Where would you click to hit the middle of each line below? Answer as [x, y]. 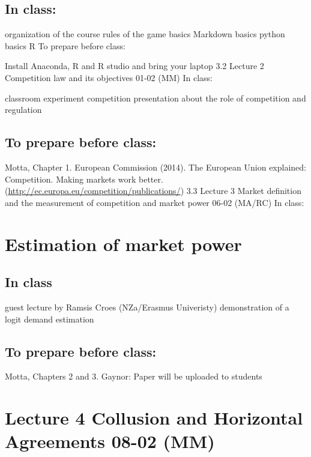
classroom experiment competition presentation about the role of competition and [155, 98]
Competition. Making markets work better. [84, 179]
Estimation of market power [123, 244]
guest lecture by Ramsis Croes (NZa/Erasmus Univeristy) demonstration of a [147, 307]
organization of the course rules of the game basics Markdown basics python [145, 34]
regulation [23, 110]
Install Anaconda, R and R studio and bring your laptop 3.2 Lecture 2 [134, 66]
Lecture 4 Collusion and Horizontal [154, 418]
